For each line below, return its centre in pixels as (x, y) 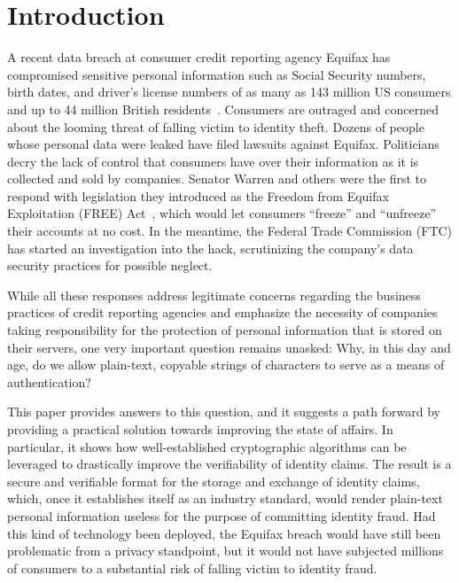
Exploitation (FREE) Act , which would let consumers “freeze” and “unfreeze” (222, 213)
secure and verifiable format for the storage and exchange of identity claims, (214, 481)
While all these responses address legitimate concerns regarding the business (214, 295)
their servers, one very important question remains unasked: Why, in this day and (229, 347)
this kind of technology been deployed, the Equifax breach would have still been (224, 533)
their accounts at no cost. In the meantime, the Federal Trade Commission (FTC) (230, 231)
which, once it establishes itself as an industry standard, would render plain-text (225, 498)
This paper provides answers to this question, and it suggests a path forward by (224, 412)
